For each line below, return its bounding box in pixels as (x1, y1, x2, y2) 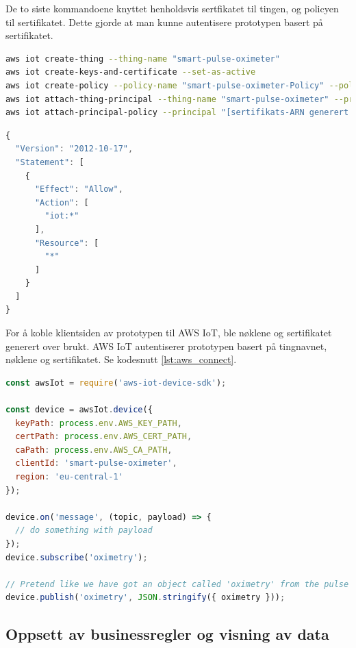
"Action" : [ (34, 197, 89, 208)
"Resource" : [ (34, 238, 99, 248)
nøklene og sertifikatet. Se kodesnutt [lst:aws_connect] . (5, 352, 237, 366)
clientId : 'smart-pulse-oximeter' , (15, 458, 177, 469)
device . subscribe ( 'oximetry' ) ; (5, 552, 148, 562)
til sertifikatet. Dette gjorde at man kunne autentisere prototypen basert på (5, 14, 323, 29)
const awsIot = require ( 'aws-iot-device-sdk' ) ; (5, 377, 227, 388)
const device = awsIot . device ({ (5, 405, 153, 415)
